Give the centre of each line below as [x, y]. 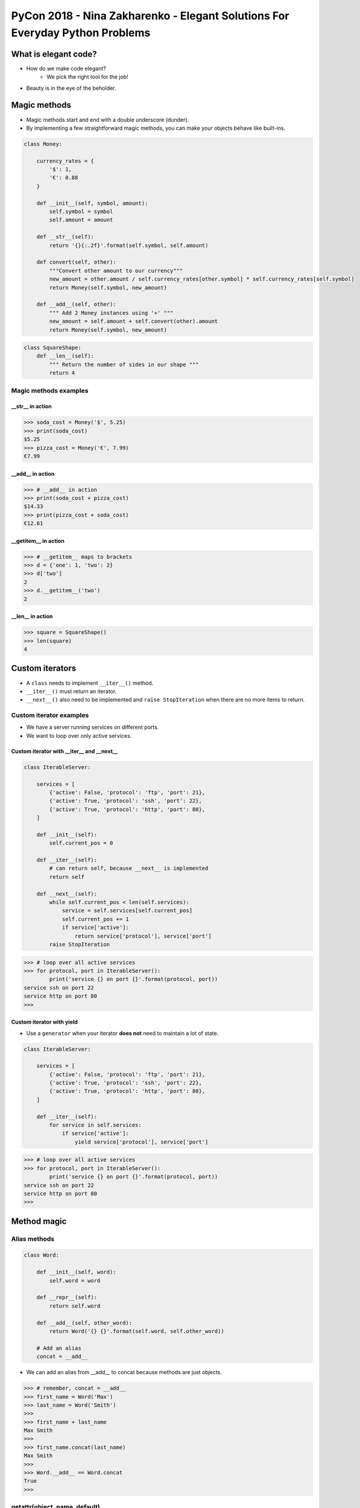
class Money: [43, 144]
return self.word [75, 1306]
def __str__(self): [65, 237]
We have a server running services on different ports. [93, 727]
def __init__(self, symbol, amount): [92, 203]
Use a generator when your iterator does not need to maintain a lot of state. [122, 1033]
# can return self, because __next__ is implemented [129, 868]
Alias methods [33, 1238]
